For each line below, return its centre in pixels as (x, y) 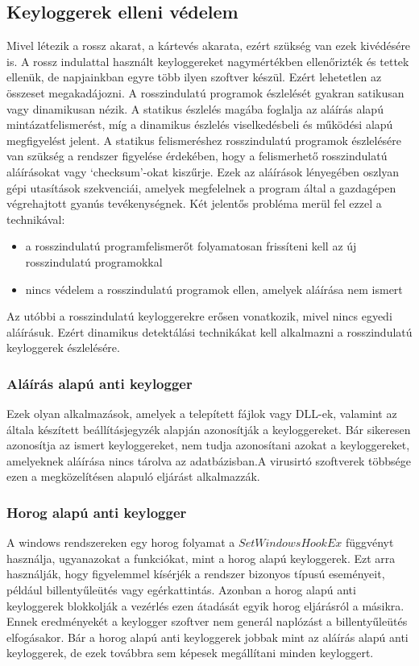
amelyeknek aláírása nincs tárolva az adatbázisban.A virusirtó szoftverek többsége (209, 460)
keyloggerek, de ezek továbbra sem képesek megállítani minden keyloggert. (190, 653)
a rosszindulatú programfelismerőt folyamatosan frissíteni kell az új (191, 246)
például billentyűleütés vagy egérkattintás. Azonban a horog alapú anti (181, 590)
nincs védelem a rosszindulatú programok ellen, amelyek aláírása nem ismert (214, 289)
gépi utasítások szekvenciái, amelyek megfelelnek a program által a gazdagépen (201, 187)
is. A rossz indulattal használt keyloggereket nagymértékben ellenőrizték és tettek (208, 61)
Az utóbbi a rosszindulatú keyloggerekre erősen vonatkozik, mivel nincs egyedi (199, 316)
